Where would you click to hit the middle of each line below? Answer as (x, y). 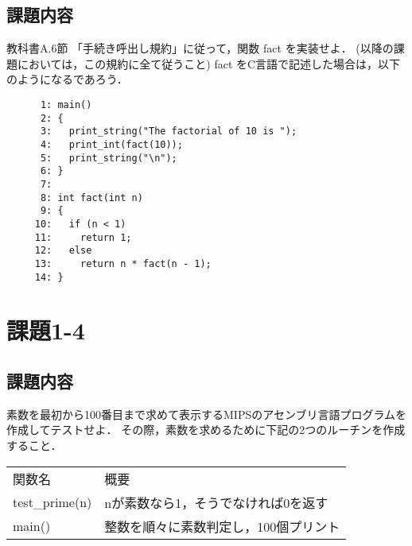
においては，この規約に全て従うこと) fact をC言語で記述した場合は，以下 (209, 63)
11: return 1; (83, 237)
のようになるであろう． (67, 79)
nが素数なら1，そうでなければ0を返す (216, 502)
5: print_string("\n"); (109, 158)
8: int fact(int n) (91, 197)
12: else (63, 251)
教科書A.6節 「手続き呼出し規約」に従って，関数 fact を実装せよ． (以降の (200, 48)
